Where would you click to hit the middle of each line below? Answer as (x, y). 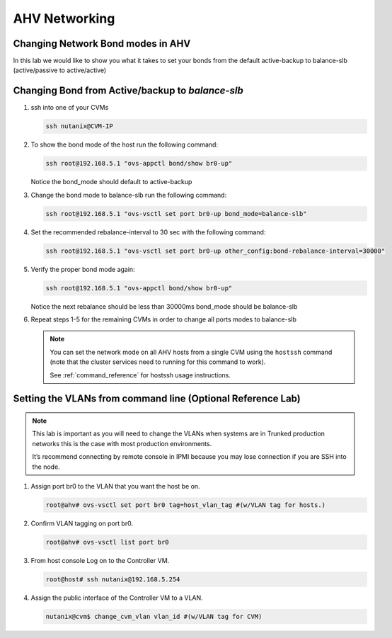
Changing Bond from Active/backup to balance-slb (128, 91)
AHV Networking (64, 18)
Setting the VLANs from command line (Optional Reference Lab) (157, 399)
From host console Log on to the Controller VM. (100, 560)
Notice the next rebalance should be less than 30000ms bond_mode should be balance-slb (164, 306)
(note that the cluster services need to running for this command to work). (158, 362)
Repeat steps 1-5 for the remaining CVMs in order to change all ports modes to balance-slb (164, 319)
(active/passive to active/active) (60, 70)
